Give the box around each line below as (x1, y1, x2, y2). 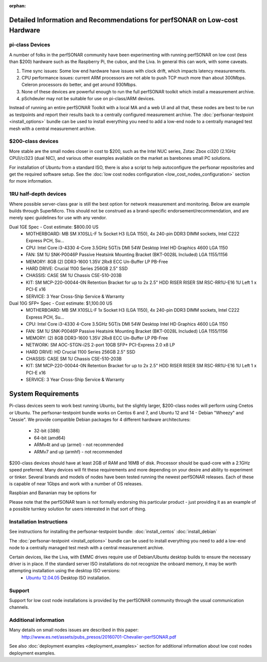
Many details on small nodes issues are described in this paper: (9, 627, 139, 633)
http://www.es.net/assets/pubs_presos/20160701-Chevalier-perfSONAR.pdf (21, 634, 177, 640)
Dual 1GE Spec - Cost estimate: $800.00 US (9, 224, 99, 230)
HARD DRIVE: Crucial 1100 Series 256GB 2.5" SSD (26, 265, 128, 271)
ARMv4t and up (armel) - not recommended (34, 442, 124, 448)
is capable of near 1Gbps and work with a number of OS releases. (9, 481, 143, 487)
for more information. (9, 178, 53, 184)
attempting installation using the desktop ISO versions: (9, 568, 121, 574)
